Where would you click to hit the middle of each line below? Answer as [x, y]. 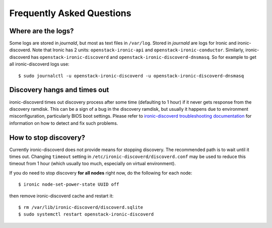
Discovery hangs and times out [59, 90]
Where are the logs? [42, 31]
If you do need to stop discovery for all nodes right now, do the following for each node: [101, 173]
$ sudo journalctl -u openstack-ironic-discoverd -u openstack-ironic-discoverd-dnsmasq [131, 76]
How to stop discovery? [47, 138]
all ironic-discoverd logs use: [39, 64]
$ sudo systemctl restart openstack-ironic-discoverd [86, 214]
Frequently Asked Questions [70, 13]
